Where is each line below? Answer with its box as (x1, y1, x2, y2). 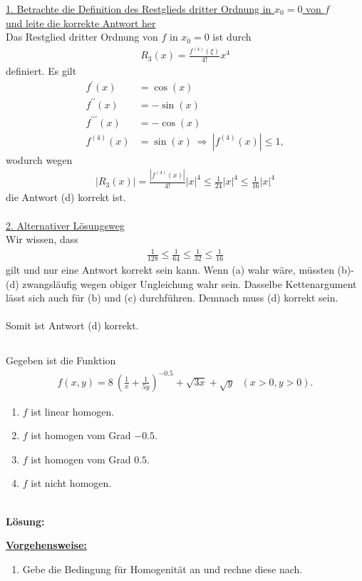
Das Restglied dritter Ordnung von (6, 29, 158, 44)
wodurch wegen (6, 152, 73, 167)
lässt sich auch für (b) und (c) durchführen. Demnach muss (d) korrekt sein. (6, 290, 338, 305)
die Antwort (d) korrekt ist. (6, 190, 126, 205)
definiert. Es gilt (6, 63, 77, 78)
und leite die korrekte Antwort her (6, 15, 156, 30)
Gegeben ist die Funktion (6, 353, 116, 368)
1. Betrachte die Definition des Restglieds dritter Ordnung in (6, 1, 271, 16)
